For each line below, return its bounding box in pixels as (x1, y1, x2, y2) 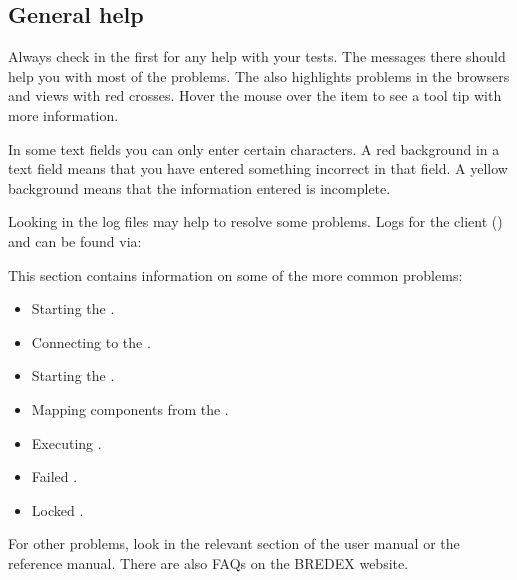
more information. (8, 104, 119, 125)
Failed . (31, 466, 78, 487)
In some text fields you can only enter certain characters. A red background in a (8, 138, 500, 159)
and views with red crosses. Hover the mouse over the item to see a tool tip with (8, 85, 502, 106)
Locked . (31, 499, 84, 520)
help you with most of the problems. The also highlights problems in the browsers (8, 65, 510, 86)
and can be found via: (8, 230, 142, 251)
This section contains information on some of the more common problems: (8, 264, 463, 285)
